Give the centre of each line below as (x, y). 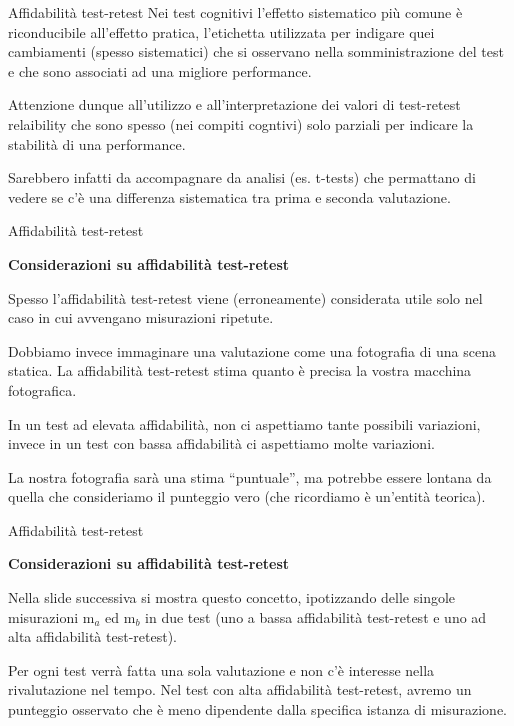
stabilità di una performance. (97, 143)
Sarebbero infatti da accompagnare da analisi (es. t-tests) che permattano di (242, 177)
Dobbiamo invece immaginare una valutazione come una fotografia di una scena (252, 350)
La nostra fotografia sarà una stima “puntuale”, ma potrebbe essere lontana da (250, 476)
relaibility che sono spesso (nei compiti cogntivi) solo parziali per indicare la (241, 123)
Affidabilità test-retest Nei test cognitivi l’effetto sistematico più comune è (235, 12)
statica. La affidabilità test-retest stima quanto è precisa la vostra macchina (240, 370)
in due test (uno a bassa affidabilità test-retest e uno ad (316, 616)
